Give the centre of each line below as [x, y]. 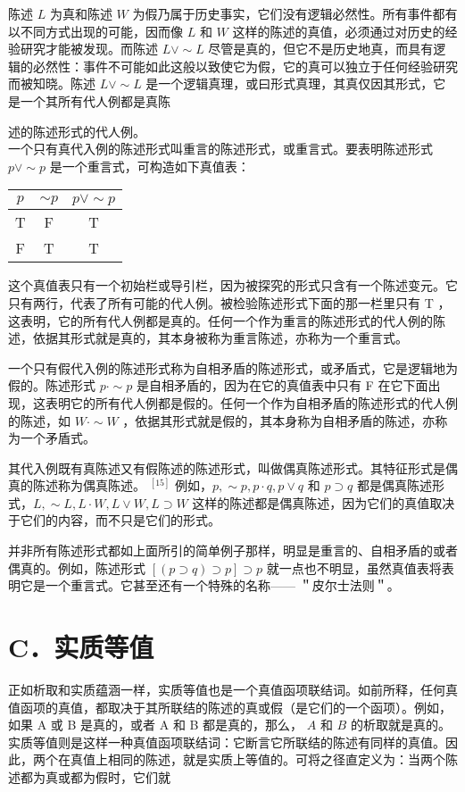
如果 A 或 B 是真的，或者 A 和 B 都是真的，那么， [156, 725]
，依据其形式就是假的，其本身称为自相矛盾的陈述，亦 [279, 420]
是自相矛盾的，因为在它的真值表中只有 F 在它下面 [282, 385]
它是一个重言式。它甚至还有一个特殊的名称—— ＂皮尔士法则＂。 [210, 585]
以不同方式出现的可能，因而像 [95, 31]
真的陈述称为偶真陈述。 [77, 485]
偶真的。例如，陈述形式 [77, 567]
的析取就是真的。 [400, 725]
